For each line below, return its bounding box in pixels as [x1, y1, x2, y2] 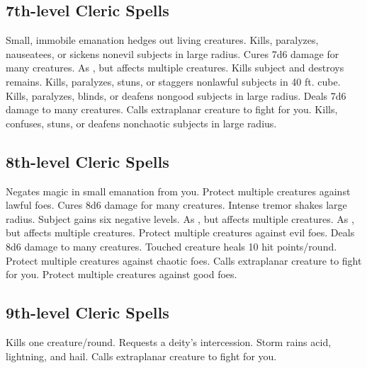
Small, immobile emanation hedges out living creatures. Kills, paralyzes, [6, 33, 319, 47]
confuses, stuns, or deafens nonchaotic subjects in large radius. [6, 115, 277, 130]
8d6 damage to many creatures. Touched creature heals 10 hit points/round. [6, 238, 337, 253]
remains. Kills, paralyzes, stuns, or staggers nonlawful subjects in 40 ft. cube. [6, 74, 341, 88]
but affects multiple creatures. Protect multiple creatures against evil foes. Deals [6, 225, 355, 240]
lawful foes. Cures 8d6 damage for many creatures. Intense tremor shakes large [6, 197, 347, 212]
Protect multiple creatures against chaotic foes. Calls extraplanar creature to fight [6, 253, 362, 268]
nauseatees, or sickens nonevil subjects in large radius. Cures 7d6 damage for [6, 46, 339, 61]
